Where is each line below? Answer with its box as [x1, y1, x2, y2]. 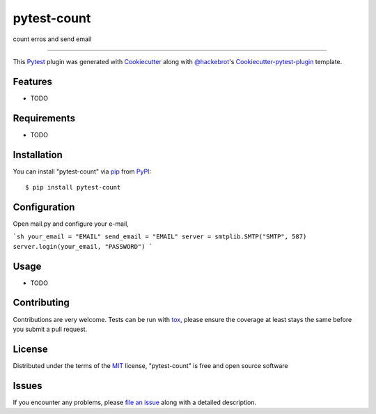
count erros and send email [13, 35, 92, 43]
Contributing [13, 297, 70, 309]
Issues [13, 380, 42, 392]
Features [13, 75, 52, 87]
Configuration [13, 201, 75, 213]
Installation [13, 148, 63, 160]
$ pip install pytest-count [25, 183, 121, 192]
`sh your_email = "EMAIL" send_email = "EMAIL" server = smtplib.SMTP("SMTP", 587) [13, 233, 307, 240]
